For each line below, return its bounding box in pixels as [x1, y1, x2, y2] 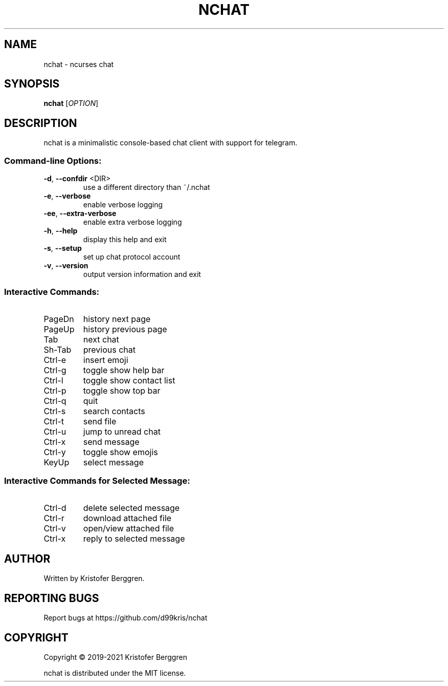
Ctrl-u [43, 426, 66, 437]
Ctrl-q [43, 395, 66, 406]
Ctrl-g [43, 365, 66, 375]
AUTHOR [4, 552, 51, 565]
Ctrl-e [43, 354, 66, 365]
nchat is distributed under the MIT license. [43, 669, 186, 678]
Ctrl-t [43, 416, 64, 426]
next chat [83, 334, 119, 345]
